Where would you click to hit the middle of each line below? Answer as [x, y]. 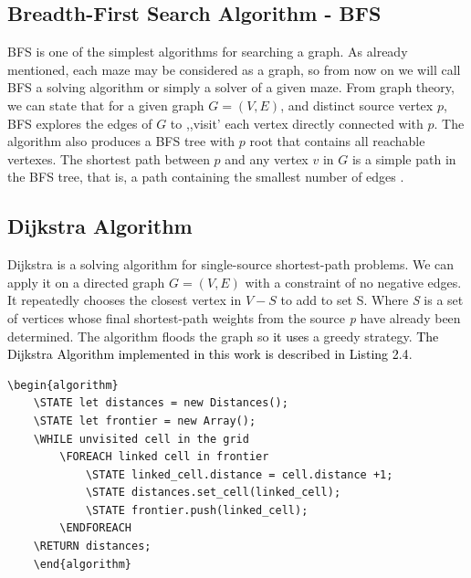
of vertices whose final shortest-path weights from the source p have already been [234, 317]
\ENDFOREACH [96, 528]
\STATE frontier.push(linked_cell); [197, 510]
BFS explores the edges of [80, 123]
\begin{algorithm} [63, 385]
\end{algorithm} [83, 564]
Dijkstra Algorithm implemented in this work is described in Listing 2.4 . [210, 354]
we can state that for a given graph [106, 105]
